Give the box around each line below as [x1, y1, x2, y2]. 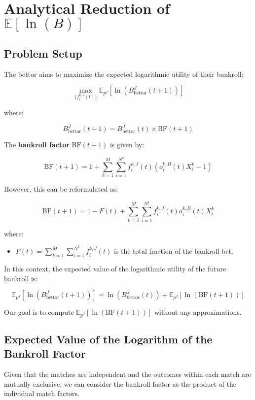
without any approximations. [154, 307, 242, 317]
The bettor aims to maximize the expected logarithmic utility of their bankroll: [4, 68, 244, 79]
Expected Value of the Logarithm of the [4, 332, 213, 347]
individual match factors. [4, 388, 79, 399]
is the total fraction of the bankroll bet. [113, 246, 233, 256]
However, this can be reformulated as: [4, 184, 118, 194]
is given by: [109, 139, 145, 150]
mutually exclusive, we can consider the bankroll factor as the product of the [4, 378, 236, 389]
